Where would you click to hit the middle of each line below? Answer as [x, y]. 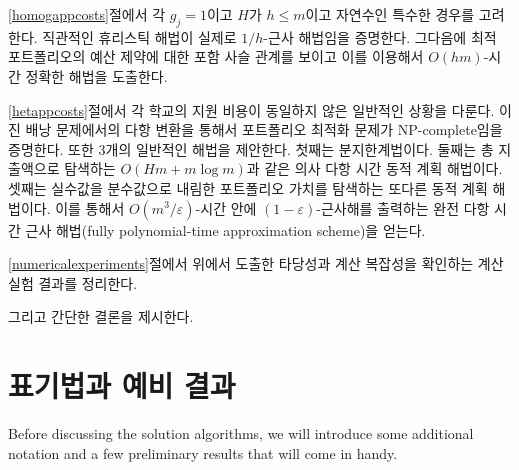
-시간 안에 [226, 207]
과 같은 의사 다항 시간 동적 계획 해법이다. [374, 168]
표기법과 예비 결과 [122, 385]
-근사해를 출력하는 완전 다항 [403, 207]
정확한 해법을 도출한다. [96, 75]
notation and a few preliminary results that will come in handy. [203, 452]
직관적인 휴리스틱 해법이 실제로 [139, 36]
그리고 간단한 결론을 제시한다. [101, 316]
